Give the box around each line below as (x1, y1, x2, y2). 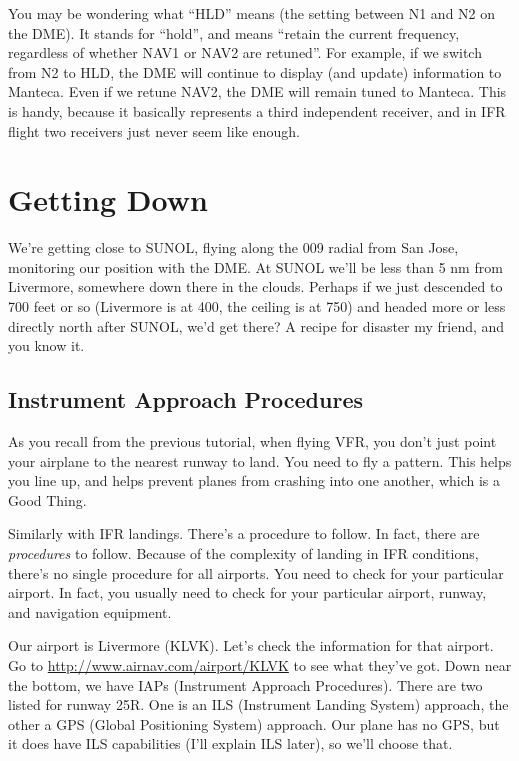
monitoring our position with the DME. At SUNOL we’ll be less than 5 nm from (8, 256, 503, 277)
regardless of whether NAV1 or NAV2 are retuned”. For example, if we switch (8, 42, 482, 63)
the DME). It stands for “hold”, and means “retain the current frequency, (8, 22, 460, 43)
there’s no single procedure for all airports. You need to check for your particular (8, 562, 504, 583)
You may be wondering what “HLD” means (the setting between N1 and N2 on (8, 3, 496, 23)
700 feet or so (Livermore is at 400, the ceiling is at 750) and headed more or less (8, 296, 506, 317)
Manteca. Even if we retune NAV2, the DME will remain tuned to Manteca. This (8, 81, 507, 102)
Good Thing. (8, 489, 87, 510)
